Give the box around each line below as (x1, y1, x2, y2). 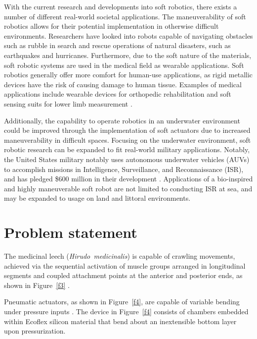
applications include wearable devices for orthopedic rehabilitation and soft (4, 89, 231, 99)
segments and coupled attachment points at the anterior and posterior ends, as (4, 270, 243, 281)
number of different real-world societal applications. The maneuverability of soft (4, 11, 246, 21)
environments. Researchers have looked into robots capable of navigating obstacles (4, 30, 253, 41)
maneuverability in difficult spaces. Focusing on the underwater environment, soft (4, 134, 251, 145)
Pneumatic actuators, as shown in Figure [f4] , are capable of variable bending (4, 296, 240, 307)
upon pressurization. (4, 326, 66, 336)
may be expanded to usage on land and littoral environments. (4, 193, 191, 203)
